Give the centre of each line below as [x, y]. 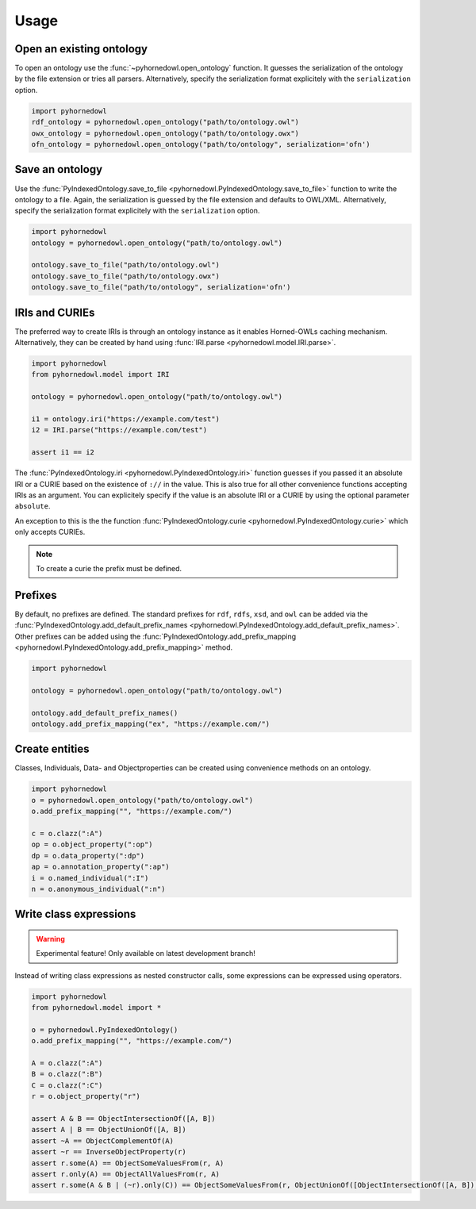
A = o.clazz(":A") [67, 1063]
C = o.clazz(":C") [67, 1085]
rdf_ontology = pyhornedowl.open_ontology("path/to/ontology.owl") [165, 122]
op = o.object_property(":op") [92, 844]
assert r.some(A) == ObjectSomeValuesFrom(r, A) [128, 1163]
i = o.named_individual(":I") [90, 878]
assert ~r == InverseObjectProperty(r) [109, 1152]
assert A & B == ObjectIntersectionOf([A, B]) [123, 1119]
